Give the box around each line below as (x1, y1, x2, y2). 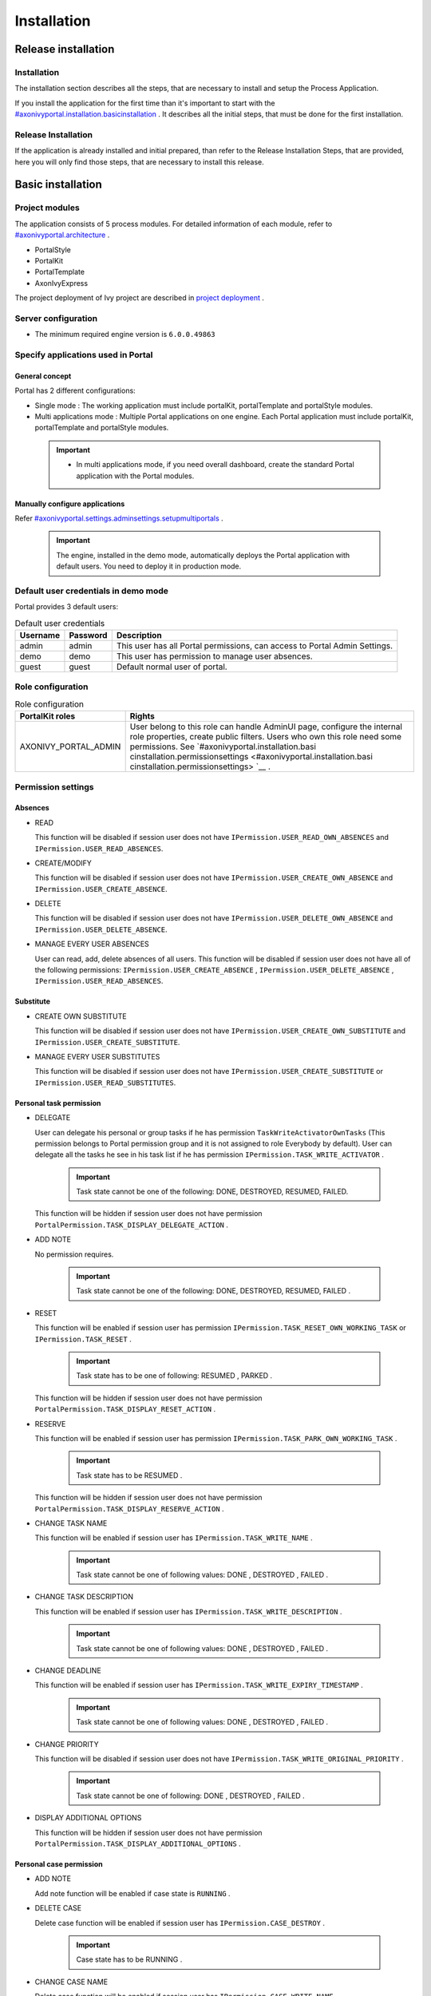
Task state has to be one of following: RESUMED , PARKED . (76, 1371, 273, 1380)
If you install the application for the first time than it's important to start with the (14, 98, 275, 108)
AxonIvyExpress (34, 278, 88, 287)
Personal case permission (14, 1859, 103, 1868)
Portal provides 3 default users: (14, 602, 119, 612)
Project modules (14, 202, 80, 213)
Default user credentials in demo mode (14, 585, 169, 596)
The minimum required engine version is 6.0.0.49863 (34, 330, 215, 339)
